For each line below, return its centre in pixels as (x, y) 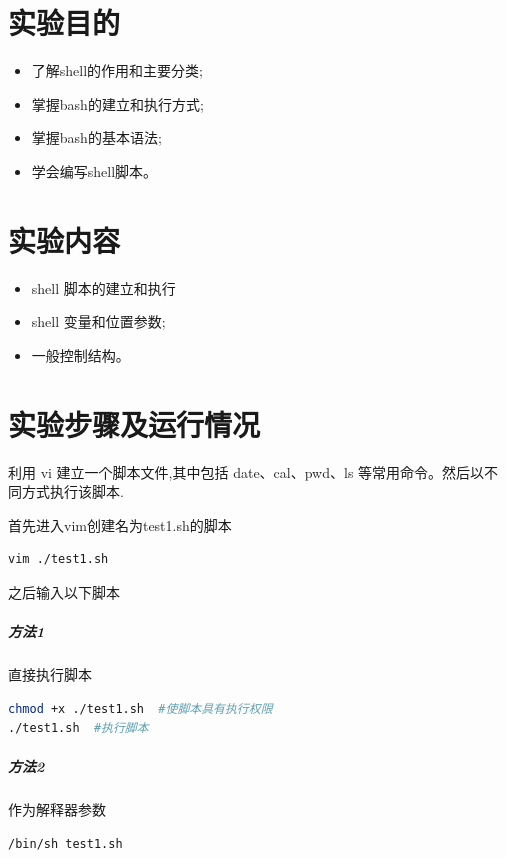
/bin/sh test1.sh (65, 844)
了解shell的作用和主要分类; (117, 70)
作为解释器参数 (57, 809)
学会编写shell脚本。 (94, 170)
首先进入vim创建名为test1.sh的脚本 (120, 524)
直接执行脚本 (50, 674)
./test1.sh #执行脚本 (78, 728)
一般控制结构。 (80, 354)
